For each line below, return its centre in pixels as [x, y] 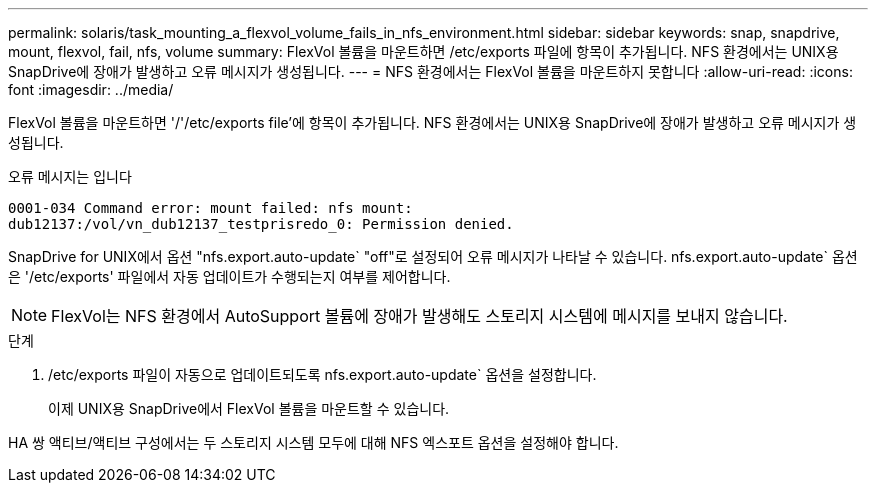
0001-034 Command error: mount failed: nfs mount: [210, 208]
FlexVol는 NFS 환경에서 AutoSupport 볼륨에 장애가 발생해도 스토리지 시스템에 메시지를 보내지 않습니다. [419, 316]
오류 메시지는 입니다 [70, 176]
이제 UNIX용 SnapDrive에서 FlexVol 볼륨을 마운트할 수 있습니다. [249, 408]
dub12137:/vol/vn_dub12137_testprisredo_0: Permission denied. [261, 224]
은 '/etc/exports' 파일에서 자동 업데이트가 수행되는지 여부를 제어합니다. [229, 276]
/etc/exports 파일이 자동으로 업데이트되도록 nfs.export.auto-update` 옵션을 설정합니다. [322, 374]
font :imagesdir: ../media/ [91, 89]
